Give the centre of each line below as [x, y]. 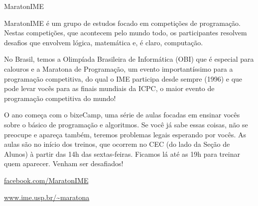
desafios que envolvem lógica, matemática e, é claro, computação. [104, 42]
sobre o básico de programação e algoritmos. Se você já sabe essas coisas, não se [126, 124]
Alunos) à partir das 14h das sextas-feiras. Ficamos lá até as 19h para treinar [122, 154]
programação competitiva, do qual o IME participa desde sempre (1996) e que [123, 78]
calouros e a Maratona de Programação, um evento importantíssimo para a [119, 68]
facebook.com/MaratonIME [46, 180]
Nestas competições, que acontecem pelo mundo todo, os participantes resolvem [126, 33]
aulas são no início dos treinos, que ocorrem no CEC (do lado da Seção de [117, 144]
